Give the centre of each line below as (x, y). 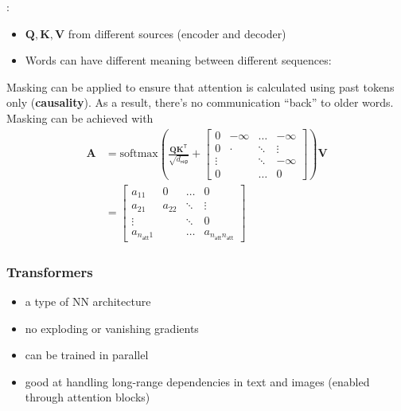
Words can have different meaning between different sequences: (178, 60)
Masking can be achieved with (80, 117)
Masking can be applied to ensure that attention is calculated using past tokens (200, 86)
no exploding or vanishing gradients (112, 328)
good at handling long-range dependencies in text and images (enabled (197, 381)
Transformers (50, 271)
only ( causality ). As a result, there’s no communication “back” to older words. (200, 102)
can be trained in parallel (87, 355)
